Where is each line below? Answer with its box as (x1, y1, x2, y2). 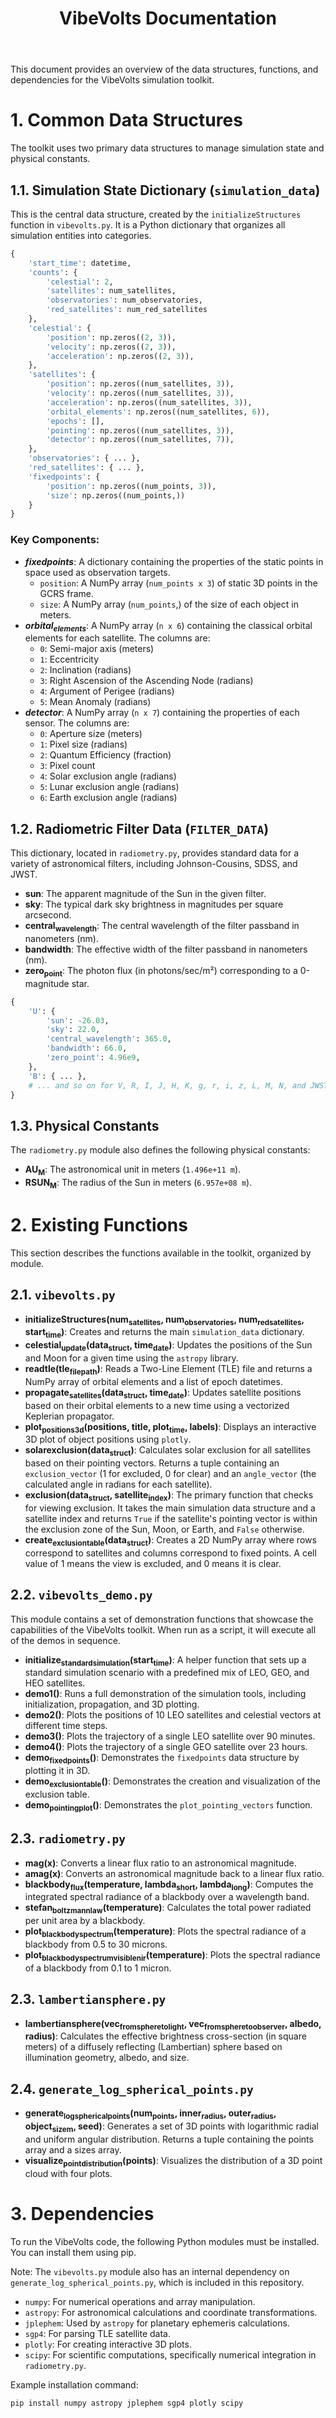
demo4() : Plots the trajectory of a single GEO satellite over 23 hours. (24, 1741, 308, 1753)
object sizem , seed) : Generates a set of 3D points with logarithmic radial (24, 2120, 319, 2134)
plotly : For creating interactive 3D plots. (24, 2338, 192, 2350)
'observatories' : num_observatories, (46, 295, 203, 306)
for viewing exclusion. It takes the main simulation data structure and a (24, 1502, 316, 1514)
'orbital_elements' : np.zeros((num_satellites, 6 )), (46, 407, 271, 417)
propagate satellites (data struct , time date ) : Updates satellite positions (24, 1386, 302, 1401)
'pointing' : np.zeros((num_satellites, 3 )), (46, 425, 235, 436)
